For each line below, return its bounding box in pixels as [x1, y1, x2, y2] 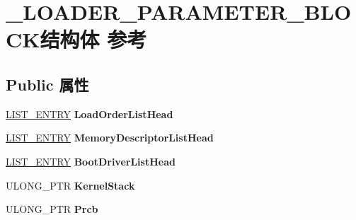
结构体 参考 [40, 25, 147, 54]
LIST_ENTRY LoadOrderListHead [6, 106, 173, 121]
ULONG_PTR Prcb [6, 202, 98, 216]
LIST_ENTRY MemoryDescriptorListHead [6, 130, 214, 145]
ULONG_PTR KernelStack [6, 178, 135, 192]
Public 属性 [6, 73, 89, 95]
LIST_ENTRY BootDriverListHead [6, 154, 176, 168]
